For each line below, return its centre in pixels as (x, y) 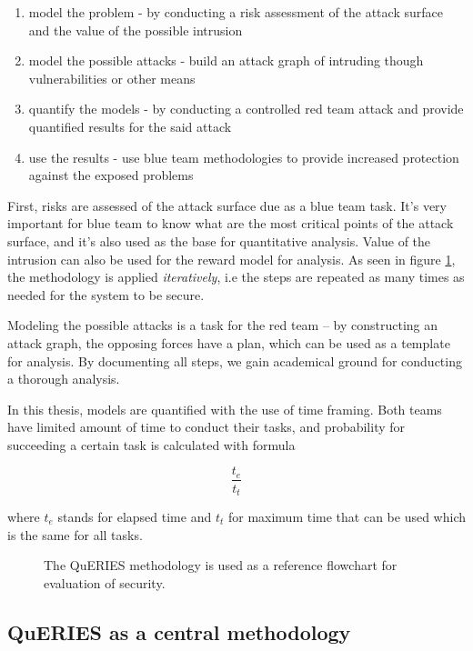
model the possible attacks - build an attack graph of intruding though (226, 60)
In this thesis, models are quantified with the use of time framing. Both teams (225, 409)
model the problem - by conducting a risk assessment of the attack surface (236, 12)
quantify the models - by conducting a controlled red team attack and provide (246, 109)
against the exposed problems (111, 175)
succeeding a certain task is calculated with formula (151, 444)
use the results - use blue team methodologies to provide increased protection (244, 157)
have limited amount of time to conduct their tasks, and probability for (206, 427)
